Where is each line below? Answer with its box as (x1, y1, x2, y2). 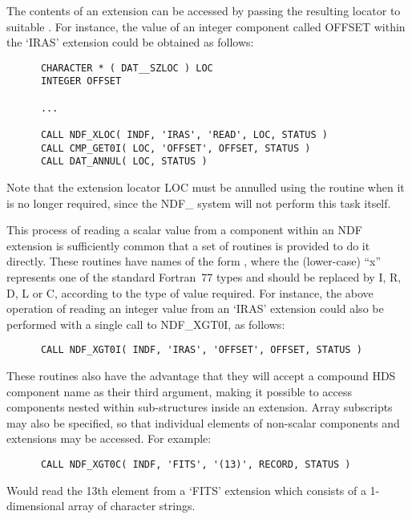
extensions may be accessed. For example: (6, 430, 212, 447)
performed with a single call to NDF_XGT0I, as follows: (6, 315, 285, 332)
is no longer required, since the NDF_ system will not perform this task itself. (6, 194, 391, 211)
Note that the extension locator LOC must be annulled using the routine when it (6, 179, 405, 196)
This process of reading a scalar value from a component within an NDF (6, 221, 362, 238)
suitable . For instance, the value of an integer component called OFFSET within (6, 18, 406, 34)
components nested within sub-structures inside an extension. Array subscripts (6, 399, 393, 416)
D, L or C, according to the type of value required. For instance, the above (6, 284, 374, 301)
